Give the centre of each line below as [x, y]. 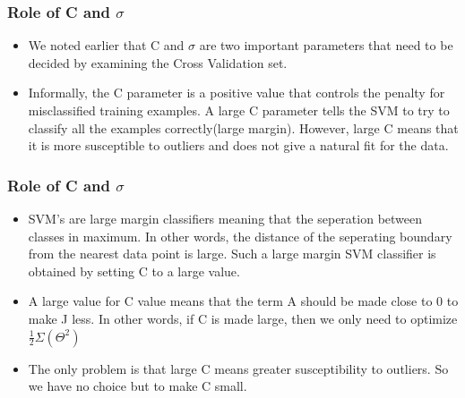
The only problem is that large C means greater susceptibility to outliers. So [238, 368]
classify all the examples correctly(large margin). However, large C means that [243, 127]
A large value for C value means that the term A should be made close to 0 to [243, 301]
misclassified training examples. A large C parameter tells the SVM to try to [239, 110]
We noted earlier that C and [106, 45]
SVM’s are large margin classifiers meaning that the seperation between [225, 218]
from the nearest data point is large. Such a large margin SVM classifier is [232, 254]
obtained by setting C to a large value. [134, 271]
